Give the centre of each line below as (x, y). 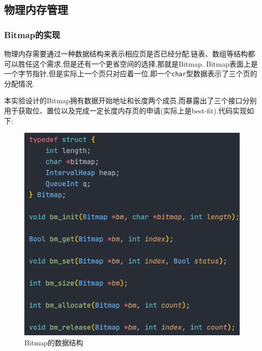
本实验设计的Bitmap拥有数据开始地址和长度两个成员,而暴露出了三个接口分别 (130, 100)
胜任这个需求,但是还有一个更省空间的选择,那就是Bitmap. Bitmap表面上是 (138, 63)
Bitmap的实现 (32, 34)
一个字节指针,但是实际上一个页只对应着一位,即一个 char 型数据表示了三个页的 (131, 74)
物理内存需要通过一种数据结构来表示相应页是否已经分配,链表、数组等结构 (126, 53)
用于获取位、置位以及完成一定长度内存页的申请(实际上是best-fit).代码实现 (126, 111)
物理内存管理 (36, 9)
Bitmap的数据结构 (54, 342)
